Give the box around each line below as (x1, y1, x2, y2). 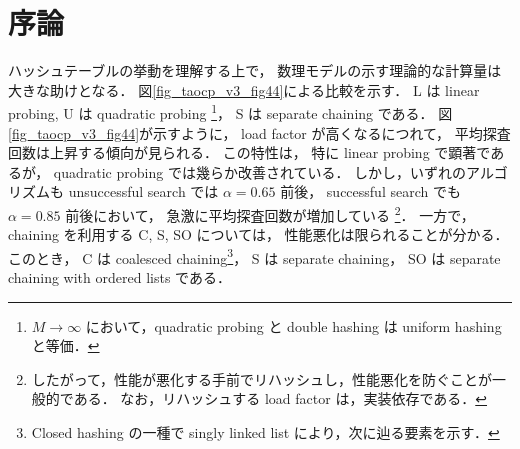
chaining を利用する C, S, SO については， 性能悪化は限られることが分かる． (8, 224, 509, 245)
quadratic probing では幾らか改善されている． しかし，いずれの (53, 161, 467, 182)
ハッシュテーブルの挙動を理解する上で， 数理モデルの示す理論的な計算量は (8, 60, 502, 81)
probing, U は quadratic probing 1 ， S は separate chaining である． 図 (8, 100, 453, 123)
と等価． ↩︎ (31, 335, 100, 356)
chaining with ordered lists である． (8, 267, 231, 288)
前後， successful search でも (280, 181, 461, 202)
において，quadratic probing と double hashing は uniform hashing (85, 315, 502, 336)
